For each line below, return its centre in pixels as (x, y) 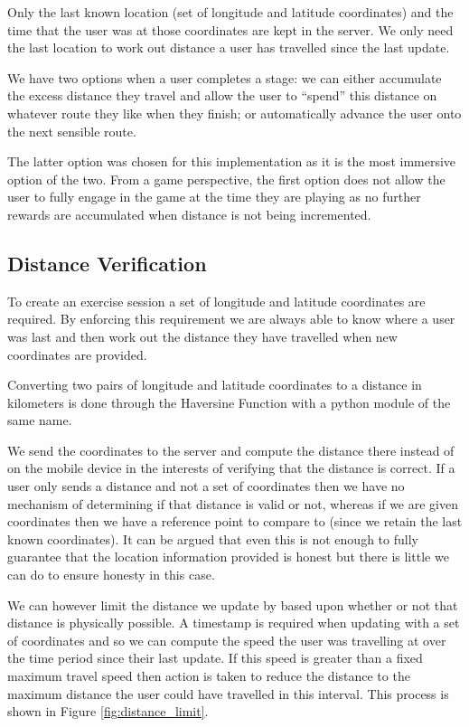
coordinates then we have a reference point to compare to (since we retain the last (235, 521)
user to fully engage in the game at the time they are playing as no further (214, 197)
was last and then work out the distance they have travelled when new (202, 336)
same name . (40, 420)
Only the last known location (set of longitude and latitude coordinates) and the (230, 12)
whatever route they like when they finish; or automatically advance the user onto (234, 113)
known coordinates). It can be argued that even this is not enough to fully (213, 538)
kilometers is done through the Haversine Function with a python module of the (229, 402)
